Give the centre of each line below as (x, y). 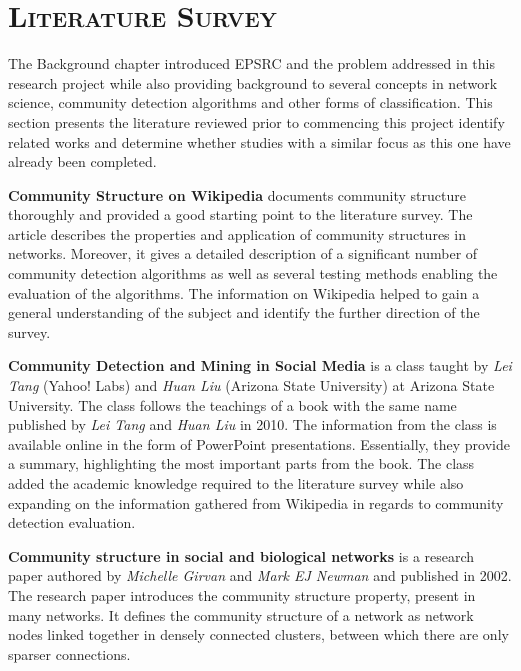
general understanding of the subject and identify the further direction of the (244, 312)
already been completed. (82, 161)
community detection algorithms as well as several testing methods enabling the (253, 273)
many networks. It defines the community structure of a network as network (241, 614)
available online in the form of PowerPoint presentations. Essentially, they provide (259, 443)
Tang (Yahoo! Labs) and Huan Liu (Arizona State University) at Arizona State (251, 385)
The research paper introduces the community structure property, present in (242, 594)
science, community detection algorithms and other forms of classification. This (250, 102)
